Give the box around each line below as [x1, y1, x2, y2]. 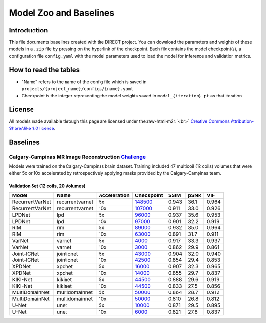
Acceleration [99, 192, 130, 199]
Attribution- [230, 118, 254, 124]
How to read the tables [9, 65, 80, 74]
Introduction [9, 26, 48, 34]
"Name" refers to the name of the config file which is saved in [21, 79, 147, 85]
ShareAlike [9, 125, 31, 131]
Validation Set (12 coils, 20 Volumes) [9, 183, 86, 189]
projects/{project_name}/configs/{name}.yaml [21, 86, 133, 92]
